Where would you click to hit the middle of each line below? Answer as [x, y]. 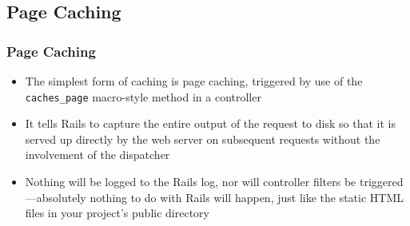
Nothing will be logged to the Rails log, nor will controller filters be [191, 182]
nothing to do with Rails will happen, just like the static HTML [247, 197]
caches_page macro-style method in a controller [143, 96]
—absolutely [56, 197]
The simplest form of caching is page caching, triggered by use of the [194, 81]
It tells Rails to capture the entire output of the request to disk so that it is [210, 123]
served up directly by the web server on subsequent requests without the [203, 139]
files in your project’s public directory [117, 213]
